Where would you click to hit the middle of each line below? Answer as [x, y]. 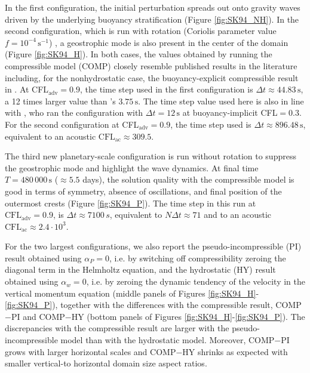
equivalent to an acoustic [50, 136]
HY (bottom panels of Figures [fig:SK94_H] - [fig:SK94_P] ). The [188, 316]
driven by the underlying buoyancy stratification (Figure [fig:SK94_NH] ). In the [152, 19]
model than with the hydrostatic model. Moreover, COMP [168, 340]
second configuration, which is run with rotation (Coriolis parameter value [141, 31]
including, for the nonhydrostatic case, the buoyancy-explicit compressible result [152, 77]
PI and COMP [38, 316]
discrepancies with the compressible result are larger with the [117, 328]
